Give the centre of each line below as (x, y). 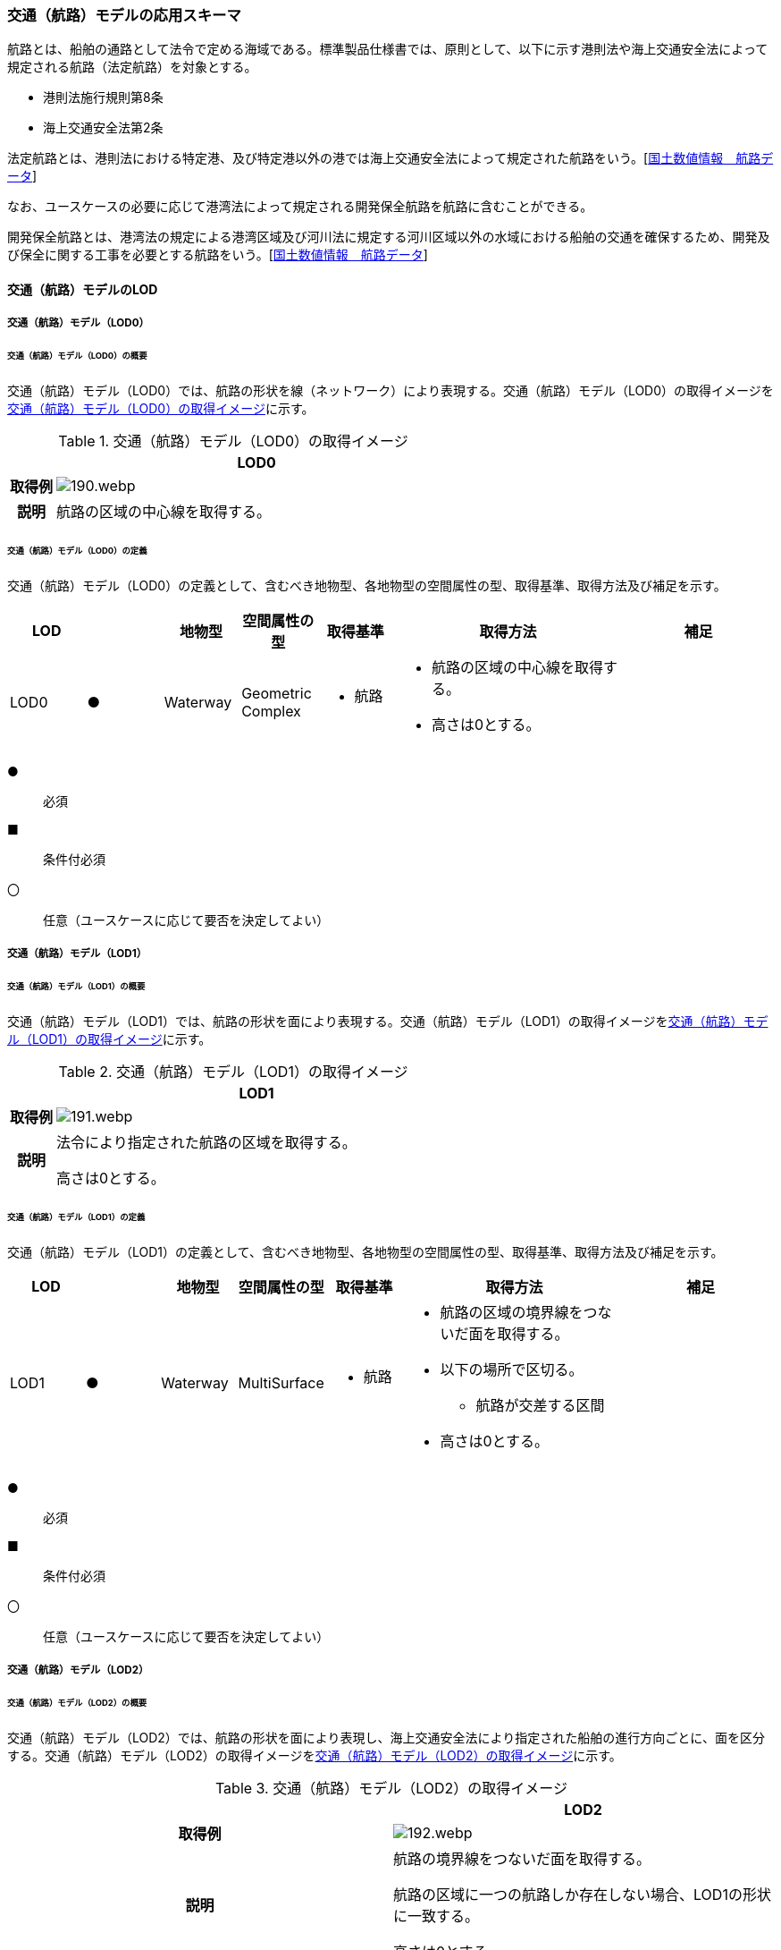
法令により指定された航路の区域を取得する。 (206, 1142)
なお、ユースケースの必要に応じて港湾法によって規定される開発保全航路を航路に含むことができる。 (300, 207)
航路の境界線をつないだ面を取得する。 (522, 1858)
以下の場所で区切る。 (512, 1369)
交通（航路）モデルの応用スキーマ (124, 15)
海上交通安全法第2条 (103, 128)
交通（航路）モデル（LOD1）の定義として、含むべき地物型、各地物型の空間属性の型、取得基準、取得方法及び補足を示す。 (365, 1251)
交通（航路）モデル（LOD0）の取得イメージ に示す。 (161, 409)
